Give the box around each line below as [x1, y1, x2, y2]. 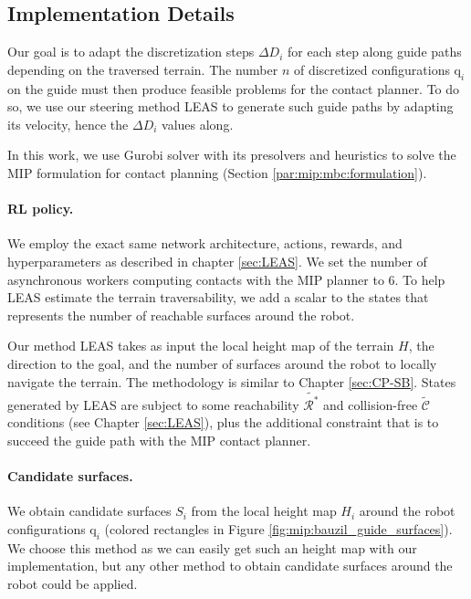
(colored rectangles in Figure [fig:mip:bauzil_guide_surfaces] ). [104, 520, 453, 538]
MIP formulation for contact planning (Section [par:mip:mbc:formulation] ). [7, 163, 427, 182]
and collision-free [323, 394, 418, 414]
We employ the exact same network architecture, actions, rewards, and [7, 234, 403, 253]
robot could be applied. [7, 573, 138, 593]
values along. [162, 114, 234, 133]
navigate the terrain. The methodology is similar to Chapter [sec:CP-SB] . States [7, 372, 456, 391]
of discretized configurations [293, 59, 450, 79]
